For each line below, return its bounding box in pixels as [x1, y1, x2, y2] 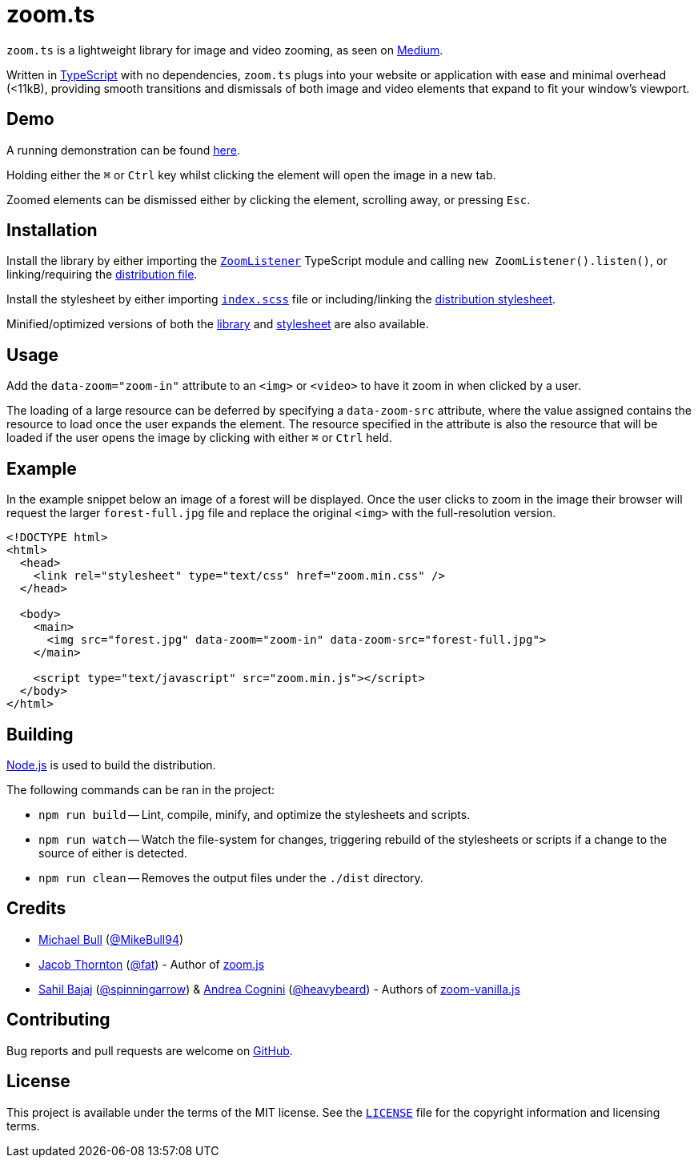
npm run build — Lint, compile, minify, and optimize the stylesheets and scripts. [38, 807, 471, 821]
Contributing [6, 1009, 110, 1030]
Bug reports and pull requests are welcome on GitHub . [6, 1043, 293, 1058]
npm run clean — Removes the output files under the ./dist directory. [38, 870, 423, 885]
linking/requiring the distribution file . [6, 267, 198, 282]
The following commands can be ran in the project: [6, 782, 275, 797]
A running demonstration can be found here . [6, 142, 241, 157]
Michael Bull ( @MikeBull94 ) [38, 932, 184, 946]
